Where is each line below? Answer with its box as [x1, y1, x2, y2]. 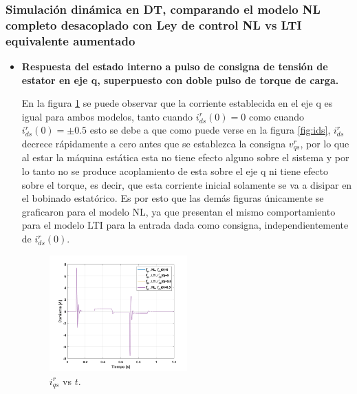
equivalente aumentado [6, 32, 136, 49]
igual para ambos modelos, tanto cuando [21, 109, 193, 123]
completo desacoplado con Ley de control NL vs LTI [6, 16, 302, 33]
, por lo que [300, 136, 349, 151]
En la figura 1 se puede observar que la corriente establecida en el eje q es [21, 96, 333, 110]
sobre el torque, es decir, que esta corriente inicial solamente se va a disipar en [21, 177, 352, 191]
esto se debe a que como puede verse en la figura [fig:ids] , [89, 123, 331, 137]
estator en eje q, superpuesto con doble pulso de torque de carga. [21, 72, 339, 87]
